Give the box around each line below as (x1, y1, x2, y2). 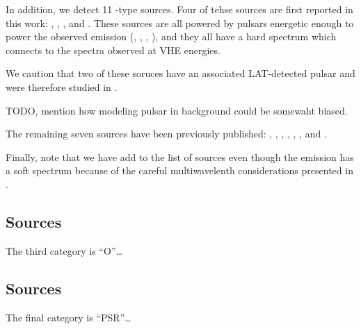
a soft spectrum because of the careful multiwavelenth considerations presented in (6, 163, 353, 178)
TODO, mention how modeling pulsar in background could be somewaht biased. (6, 103, 348, 117)
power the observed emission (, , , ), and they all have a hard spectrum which (6, 29, 337, 44)
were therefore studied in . (6, 79, 118, 94)
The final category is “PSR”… (6, 310, 131, 324)
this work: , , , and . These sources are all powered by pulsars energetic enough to (6, 15, 354, 30)
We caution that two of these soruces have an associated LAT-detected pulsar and (6, 66, 355, 81)
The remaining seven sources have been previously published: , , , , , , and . (6, 126, 327, 141)
